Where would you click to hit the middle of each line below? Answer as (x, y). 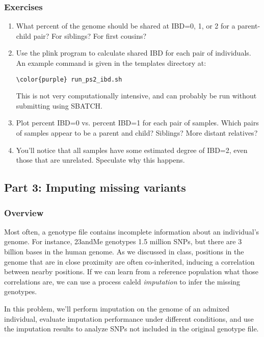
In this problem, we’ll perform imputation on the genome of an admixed (117, 308)
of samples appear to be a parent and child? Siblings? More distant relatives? (137, 133)
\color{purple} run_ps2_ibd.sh (69, 79)
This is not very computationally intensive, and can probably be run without (136, 96)
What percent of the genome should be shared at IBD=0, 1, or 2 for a (126, 26)
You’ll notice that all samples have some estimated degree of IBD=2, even (132, 150)
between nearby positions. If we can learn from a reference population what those (131, 271)
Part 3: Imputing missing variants (95, 187)
